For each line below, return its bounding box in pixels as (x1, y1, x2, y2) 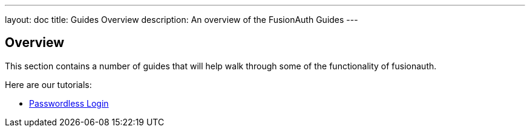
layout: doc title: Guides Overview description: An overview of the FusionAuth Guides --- (5, 14, 358, 25)
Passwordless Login (29, 98, 109, 108)
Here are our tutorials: (5, 79, 92, 90)
